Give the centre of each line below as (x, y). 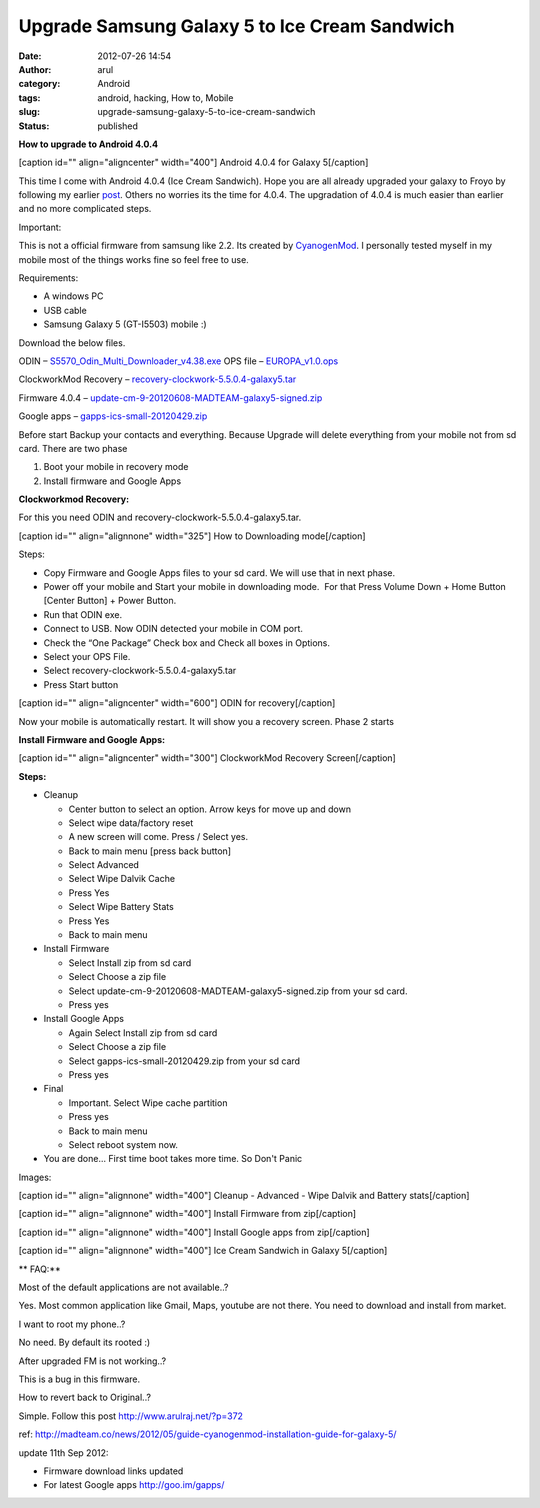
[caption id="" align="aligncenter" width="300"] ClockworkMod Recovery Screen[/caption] (207, 758)
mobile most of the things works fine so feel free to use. (133, 259)
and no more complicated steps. (85, 209)
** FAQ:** (39, 1269)
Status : (34, 126)
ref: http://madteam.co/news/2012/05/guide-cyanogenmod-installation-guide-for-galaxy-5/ (207, 1434)
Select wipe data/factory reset (131, 822)
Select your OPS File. (87, 656)
